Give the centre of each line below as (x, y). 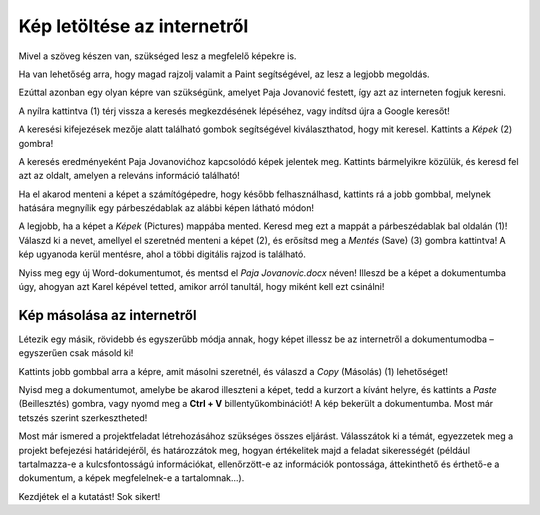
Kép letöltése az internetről (133, 26)
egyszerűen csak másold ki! (76, 353)
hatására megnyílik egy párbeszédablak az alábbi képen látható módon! (166, 208)
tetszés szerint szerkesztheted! (83, 417)
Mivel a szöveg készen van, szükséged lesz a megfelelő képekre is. (157, 56)
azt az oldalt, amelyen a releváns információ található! (129, 176)
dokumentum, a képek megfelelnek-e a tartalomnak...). (131, 478)
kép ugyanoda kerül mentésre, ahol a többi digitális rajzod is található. (162, 254)
